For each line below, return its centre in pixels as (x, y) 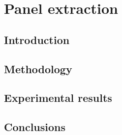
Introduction (37, 39)
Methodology (38, 68)
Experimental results (58, 98)
